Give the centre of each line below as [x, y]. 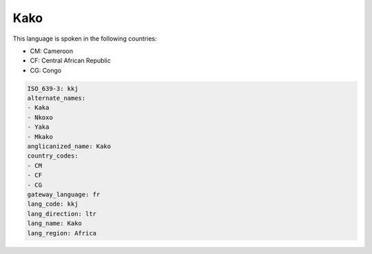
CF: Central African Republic [71, 61]
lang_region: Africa [62, 233]
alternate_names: [56, 98]
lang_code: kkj [53, 204]
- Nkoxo [40, 117]
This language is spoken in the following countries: [85, 39]
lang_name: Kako [55, 223]
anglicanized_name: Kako [69, 147]
